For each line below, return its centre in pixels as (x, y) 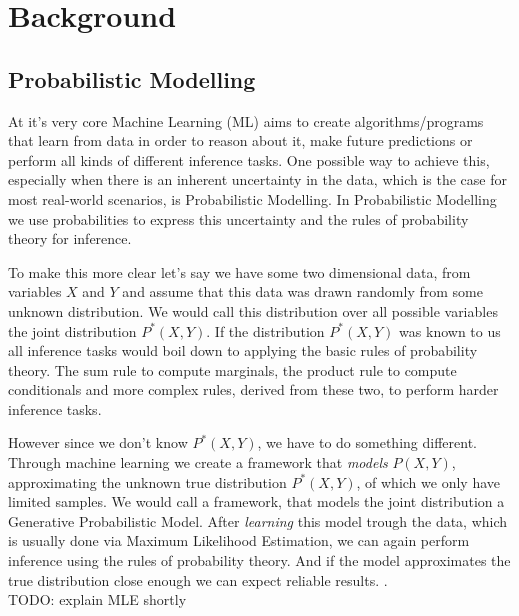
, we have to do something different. (367, 442)
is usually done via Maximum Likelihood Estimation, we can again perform (239, 540)
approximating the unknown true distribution (147, 481)
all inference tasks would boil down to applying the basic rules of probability (243, 350)
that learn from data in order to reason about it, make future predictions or (240, 140)
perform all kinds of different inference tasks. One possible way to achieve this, (249, 159)
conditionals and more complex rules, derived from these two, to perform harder (253, 389)
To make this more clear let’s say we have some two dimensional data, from (239, 271)
